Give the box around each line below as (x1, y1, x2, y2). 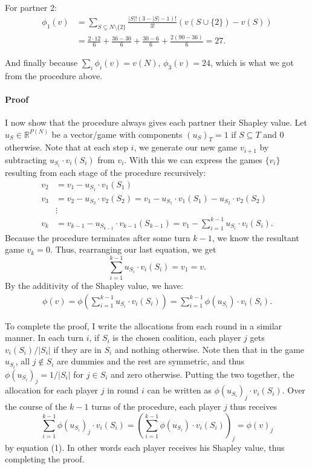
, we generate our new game (134, 141, 238, 154)
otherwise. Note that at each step (5, 141, 128, 154)
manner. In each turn (5, 331, 83, 344)
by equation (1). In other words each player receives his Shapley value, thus (5, 441, 285, 453)
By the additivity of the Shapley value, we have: (5, 279, 183, 292)
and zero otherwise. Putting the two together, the (111, 367, 294, 380)
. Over (282, 384, 305, 396)
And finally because (5, 56, 78, 68)
